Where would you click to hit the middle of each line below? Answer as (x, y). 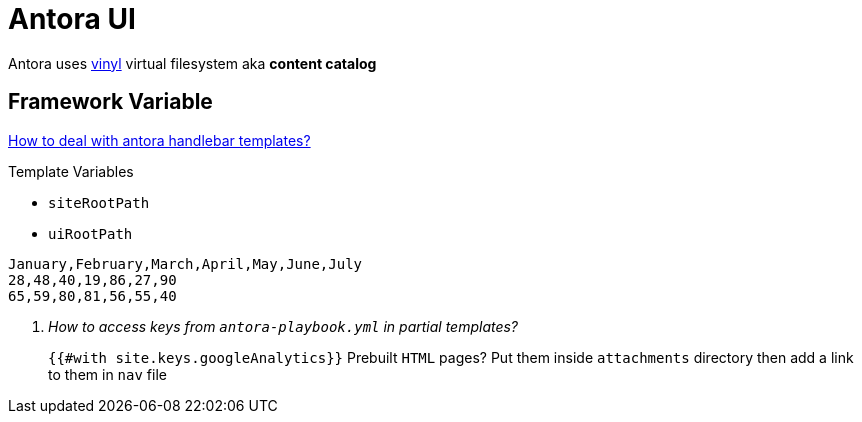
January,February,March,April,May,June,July (185, 263)
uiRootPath (90, 233)
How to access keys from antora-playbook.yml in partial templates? (283, 326)
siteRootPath (99, 202)
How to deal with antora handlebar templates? (159, 140)
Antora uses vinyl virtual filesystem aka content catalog (192, 63)
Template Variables (71, 171)
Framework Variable (110, 102)
